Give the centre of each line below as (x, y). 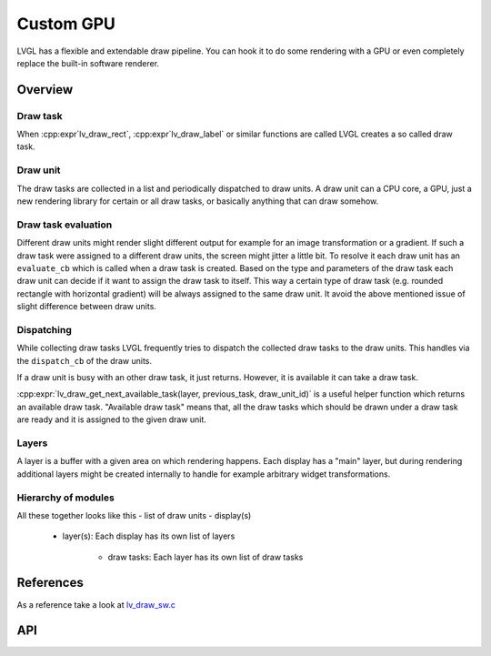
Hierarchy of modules (66, 498)
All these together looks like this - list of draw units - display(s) (134, 515)
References (50, 583)
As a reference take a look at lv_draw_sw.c (96, 604)
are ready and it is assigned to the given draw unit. (111, 419)
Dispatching (44, 329)
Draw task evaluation (65, 225)
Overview (45, 90)
